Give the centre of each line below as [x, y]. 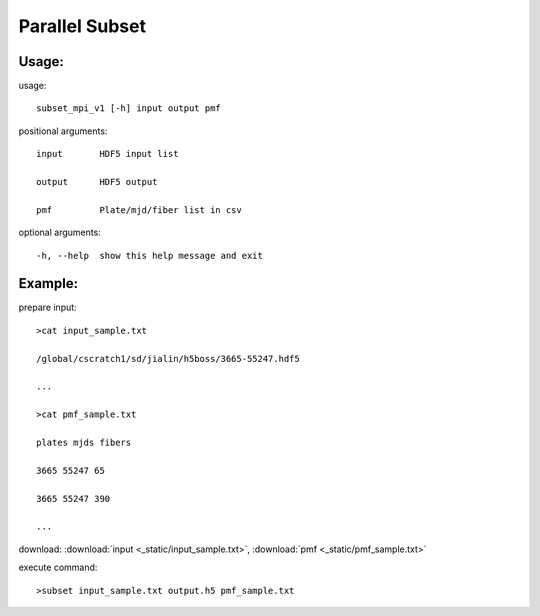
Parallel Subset [82, 26]
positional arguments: [63, 131]
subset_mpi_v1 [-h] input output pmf [129, 108]
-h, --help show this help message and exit [150, 255]
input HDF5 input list [107, 154]
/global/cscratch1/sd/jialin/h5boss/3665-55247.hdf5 [168, 358]
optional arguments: [60, 232]
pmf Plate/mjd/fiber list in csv [139, 209]
